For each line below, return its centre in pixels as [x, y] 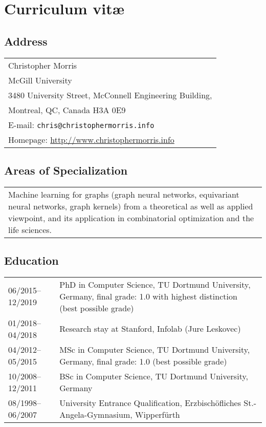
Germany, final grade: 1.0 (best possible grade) [143, 361]
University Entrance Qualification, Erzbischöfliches [150, 402]
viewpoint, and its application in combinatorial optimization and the [131, 218]
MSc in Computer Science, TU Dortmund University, [155, 349]
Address [26, 41]
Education [31, 260]
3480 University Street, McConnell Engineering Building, [110, 95]
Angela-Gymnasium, [96, 414]
